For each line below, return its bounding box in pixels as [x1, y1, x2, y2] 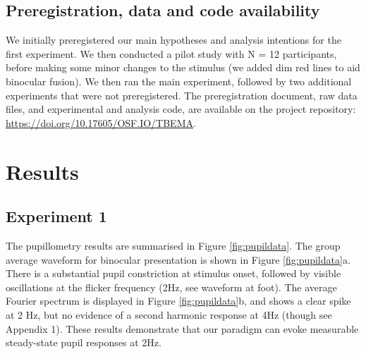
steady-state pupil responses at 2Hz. [6, 335, 161, 350]
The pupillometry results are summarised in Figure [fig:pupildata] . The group [6, 238, 341, 252]
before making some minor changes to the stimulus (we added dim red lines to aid [6, 60, 360, 75]
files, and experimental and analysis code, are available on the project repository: [6, 102, 356, 116]
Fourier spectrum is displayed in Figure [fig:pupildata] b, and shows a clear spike [6, 293, 351, 308]
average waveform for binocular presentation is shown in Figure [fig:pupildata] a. [6, 252, 350, 267]
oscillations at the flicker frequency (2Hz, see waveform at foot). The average [6, 279, 337, 294]
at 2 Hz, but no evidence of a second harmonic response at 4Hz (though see [6, 307, 332, 322]
